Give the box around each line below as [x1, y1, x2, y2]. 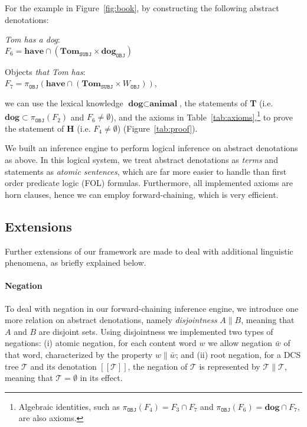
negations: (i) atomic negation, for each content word [5, 337, 197, 349]
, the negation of [128, 360, 188, 372]
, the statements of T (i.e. [179, 96, 273, 109]
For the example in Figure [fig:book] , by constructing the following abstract [5, 2, 279, 14]
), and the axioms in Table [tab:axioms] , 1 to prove [110, 109, 293, 123]
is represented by [199, 360, 260, 372]
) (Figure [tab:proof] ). [117, 122, 198, 134]
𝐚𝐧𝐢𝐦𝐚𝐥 [149, 99, 178, 108]
